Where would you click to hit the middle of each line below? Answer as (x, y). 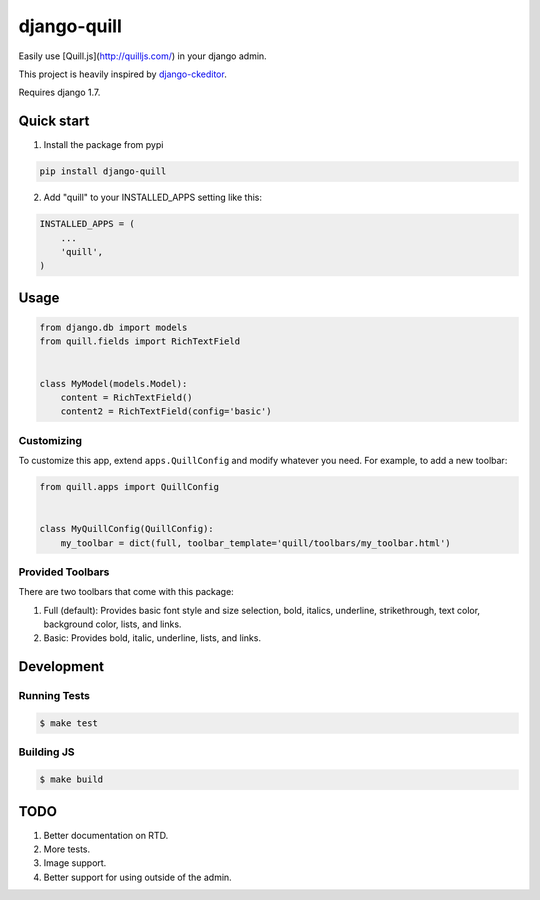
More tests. (67, 849)
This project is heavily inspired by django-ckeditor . (122, 74)
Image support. (75, 863)
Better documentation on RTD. (106, 835)
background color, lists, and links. (112, 624)
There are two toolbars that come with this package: (126, 592)
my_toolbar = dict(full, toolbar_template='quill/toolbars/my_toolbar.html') (256, 543)
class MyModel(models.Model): (113, 383)
